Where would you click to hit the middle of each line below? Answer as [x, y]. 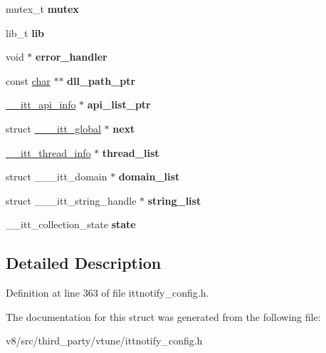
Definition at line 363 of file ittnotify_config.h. [107, 293]
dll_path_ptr [101, 80]
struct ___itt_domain [57, 176]
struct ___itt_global [53, 128]
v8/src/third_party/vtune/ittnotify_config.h [104, 341]
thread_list [131, 152]
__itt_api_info [41, 104]
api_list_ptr [119, 104]
